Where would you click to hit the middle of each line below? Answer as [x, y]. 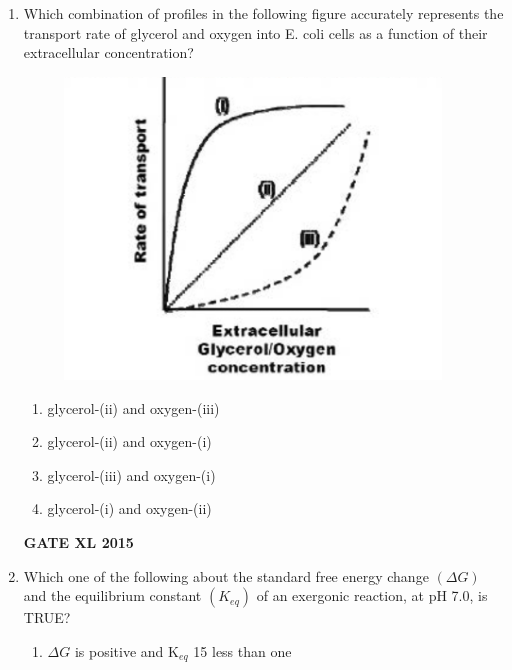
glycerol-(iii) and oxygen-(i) [131, 474]
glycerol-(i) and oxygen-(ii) [129, 508]
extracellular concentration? [108, 52]
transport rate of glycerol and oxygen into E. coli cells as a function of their [255, 32]
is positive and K [126, 650]
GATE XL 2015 [78, 542]
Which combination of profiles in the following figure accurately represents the [263, 13]
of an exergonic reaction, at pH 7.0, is [372, 595]
